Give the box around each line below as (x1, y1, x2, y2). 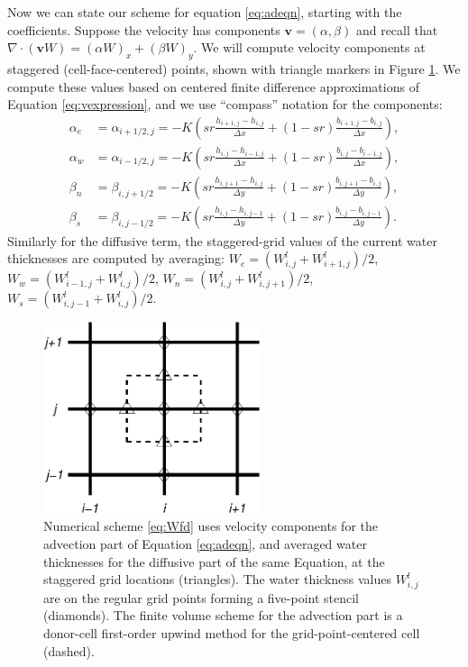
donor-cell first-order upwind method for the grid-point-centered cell (43, 624, 420, 643)
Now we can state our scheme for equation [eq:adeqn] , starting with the (7, 3, 402, 21)
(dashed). (43, 641, 95, 660)
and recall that (355, 20, 438, 39)
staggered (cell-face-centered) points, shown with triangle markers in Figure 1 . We (7, 59, 461, 78)
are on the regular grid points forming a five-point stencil (43, 588, 359, 607)
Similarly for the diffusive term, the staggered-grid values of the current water (7, 231, 437, 250)
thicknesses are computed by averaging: (7, 249, 225, 268)
